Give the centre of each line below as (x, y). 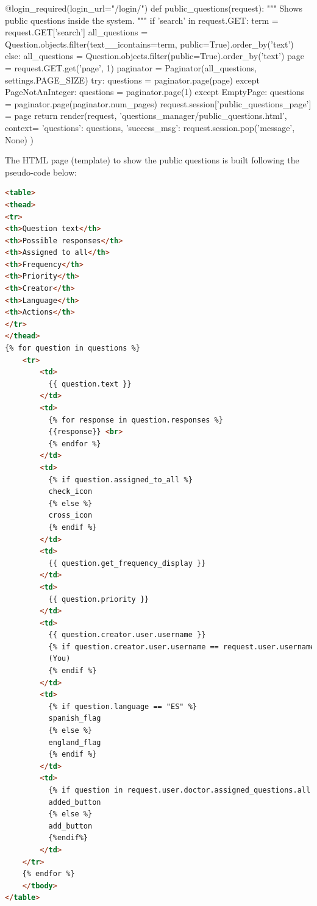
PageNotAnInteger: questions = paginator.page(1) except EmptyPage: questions (155, 92)
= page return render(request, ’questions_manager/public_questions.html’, (146, 116)
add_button (70, 826)
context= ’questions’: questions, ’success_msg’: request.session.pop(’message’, (150, 127)
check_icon (70, 492)
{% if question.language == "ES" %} (123, 706)
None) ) (20, 139)
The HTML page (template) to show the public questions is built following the (152, 160)
